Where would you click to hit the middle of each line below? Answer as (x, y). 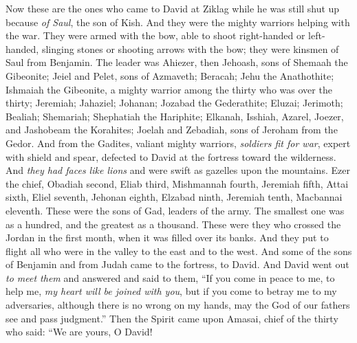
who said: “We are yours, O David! (79, 332)
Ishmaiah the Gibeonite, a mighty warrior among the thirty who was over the (169, 89)
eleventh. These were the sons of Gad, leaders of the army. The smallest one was (175, 210)
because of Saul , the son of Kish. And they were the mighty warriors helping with (178, 22)
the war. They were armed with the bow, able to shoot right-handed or (155, 35)
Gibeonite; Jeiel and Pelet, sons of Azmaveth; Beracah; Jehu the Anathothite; (170, 75)
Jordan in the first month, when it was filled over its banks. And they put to (167, 237)
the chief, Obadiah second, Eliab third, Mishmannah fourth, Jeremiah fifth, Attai (177, 183)
